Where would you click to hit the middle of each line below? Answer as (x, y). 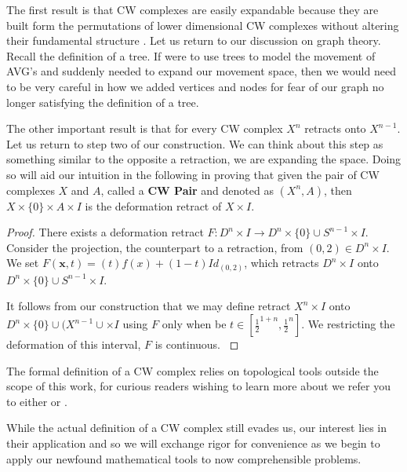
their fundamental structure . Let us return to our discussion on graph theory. (194, 40)
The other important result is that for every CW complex (145, 128)
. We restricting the (348, 324)
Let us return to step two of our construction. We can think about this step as (195, 143)
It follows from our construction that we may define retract (149, 306)
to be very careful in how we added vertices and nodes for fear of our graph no (195, 86)
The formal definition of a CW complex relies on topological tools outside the (193, 370)
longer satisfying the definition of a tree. (103, 102)
